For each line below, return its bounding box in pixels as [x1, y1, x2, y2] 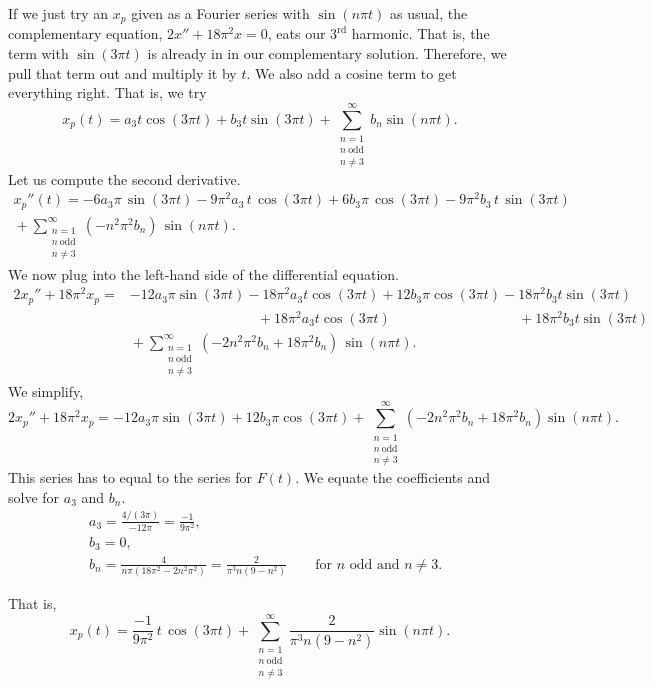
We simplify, [8, 380, 84, 401]
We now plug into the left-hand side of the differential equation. [8, 263, 399, 284]
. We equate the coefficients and [295, 467, 491, 488]
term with [8, 43, 69, 64]
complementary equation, [8, 23, 163, 44]
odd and [349, 557, 400, 572]
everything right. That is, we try [8, 82, 207, 103]
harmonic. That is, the [351, 23, 490, 44]
